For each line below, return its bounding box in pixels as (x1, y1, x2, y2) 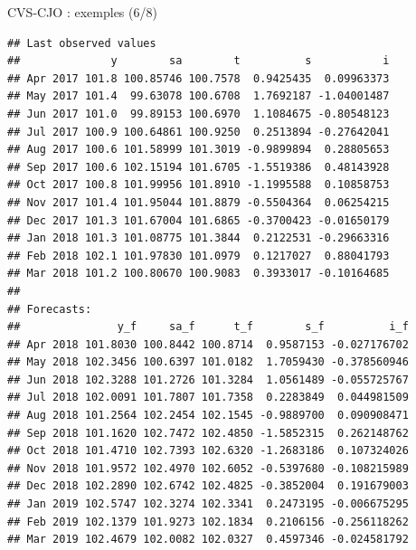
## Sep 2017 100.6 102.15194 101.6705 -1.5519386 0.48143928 (7, 160, 390, 174)
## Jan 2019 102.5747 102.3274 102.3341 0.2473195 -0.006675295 (7, 498, 409, 511)
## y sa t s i (7, 54, 390, 68)
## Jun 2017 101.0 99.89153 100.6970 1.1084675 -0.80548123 (7, 107, 390, 120)
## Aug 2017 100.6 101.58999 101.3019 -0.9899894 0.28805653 (7, 143, 390, 156)
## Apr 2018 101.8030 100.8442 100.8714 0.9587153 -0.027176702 (7, 337, 409, 351)
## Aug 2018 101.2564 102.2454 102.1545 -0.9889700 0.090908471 (7, 409, 409, 422)
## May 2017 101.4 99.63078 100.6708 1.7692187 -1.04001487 (7, 90, 390, 103)
